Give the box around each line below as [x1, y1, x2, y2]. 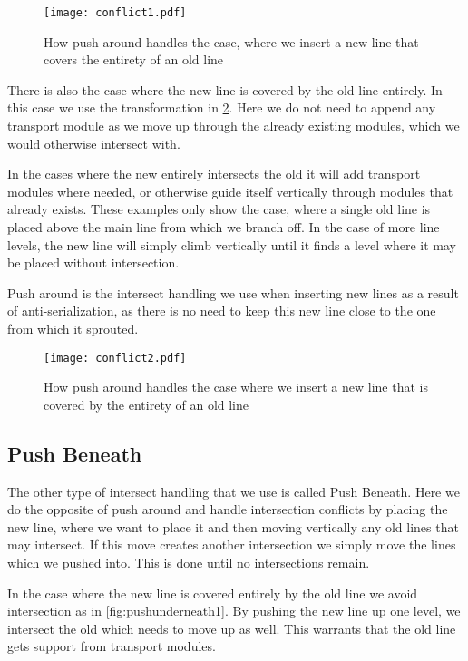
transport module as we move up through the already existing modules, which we [7, 116, 460, 135]
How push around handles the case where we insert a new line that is [44, 377, 428, 396]
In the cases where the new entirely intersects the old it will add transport [7, 164, 421, 183]
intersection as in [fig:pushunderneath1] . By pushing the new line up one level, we [7, 601, 461, 620]
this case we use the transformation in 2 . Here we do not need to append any [7, 98, 436, 117]
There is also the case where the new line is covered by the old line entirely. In [7, 80, 443, 99]
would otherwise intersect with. [7, 133, 180, 152]
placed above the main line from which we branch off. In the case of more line [7, 218, 440, 236]
